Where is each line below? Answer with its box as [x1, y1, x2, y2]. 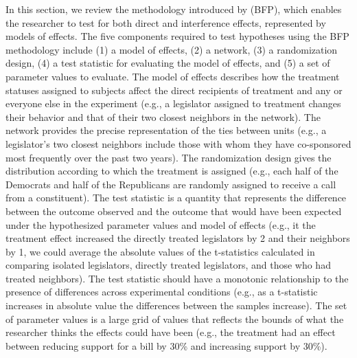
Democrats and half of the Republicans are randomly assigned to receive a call [5, 177, 336, 191]
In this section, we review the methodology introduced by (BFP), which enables [5, 2, 342, 16]
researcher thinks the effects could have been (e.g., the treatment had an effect [5, 325, 336, 339]
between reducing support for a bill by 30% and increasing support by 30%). [5, 338, 327, 353]
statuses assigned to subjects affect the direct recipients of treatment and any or [5, 82, 343, 97]
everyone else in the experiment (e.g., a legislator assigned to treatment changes [5, 96, 341, 111]
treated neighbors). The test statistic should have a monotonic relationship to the [5, 271, 349, 285]
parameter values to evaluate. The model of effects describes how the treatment [5, 69, 340, 83]
